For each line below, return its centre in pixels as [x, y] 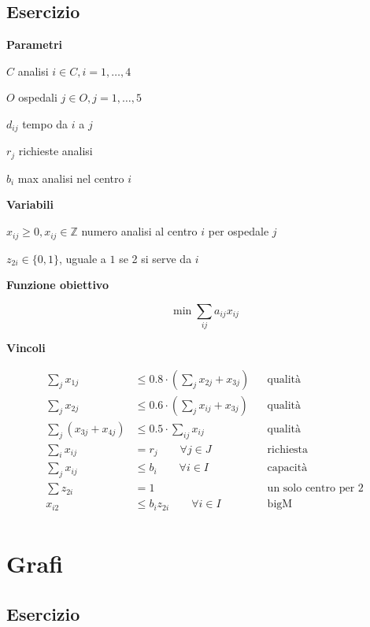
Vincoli [26, 348]
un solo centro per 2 [315, 489]
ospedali [38, 97]
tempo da [45, 123]
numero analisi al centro [139, 231]
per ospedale [239, 231]
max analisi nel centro [71, 178]
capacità [287, 468]
